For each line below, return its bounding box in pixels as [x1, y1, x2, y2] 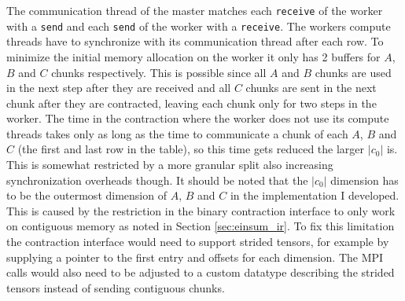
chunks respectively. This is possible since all [51, 64, 267, 80]
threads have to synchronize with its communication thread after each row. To [6, 33, 384, 50]
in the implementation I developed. [230, 187, 399, 204]
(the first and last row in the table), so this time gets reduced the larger [17, 141, 365, 157]
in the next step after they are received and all [6, 79, 231, 96]
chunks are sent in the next [245, 79, 377, 96]
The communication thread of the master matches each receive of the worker [6, 2, 383, 18]
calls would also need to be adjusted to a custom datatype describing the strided [6, 264, 395, 281]
